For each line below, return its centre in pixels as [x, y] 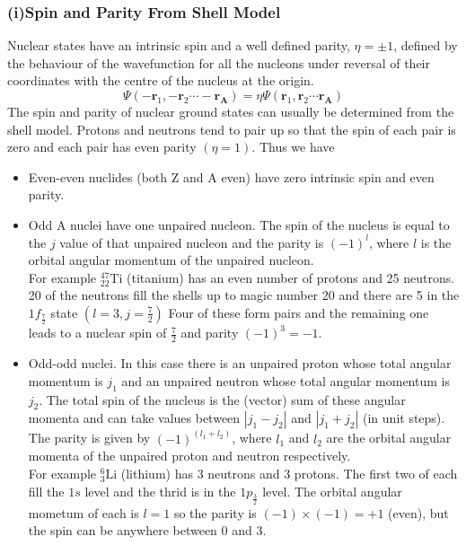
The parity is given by [89, 438]
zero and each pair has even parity [102, 147]
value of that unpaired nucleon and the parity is [192, 242]
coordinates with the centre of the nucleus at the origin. [161, 80]
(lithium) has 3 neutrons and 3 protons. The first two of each [289, 473]
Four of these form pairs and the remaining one [299, 312]
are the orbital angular [389, 438]
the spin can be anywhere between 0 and [140, 530]
